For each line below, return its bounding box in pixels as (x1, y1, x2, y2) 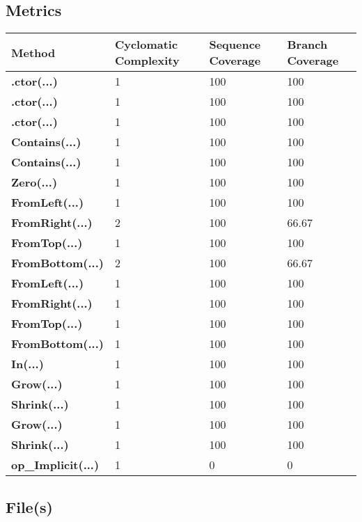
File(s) (6, 496, 53, 517)
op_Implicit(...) (11, 457, 100, 473)
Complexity (114, 52, 180, 69)
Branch (287, 36, 328, 53)
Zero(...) (11, 174, 58, 191)
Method (11, 44, 56, 61)
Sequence (209, 36, 261, 53)
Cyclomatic (114, 36, 178, 53)
